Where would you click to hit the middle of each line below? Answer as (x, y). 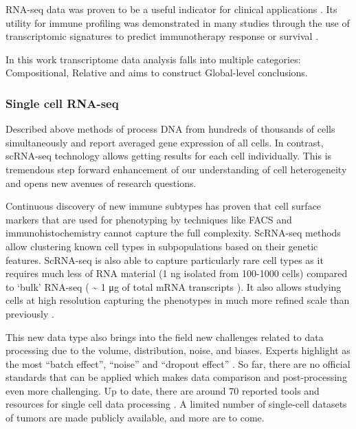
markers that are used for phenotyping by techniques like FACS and (149, 219)
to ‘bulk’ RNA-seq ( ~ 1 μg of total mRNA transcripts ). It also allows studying (174, 286)
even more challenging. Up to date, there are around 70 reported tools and (163, 390)
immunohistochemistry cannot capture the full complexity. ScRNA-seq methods (173, 233)
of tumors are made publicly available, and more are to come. (135, 418)
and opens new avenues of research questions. (101, 183)
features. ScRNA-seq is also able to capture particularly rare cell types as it (165, 260)
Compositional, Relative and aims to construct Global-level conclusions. (157, 73)
